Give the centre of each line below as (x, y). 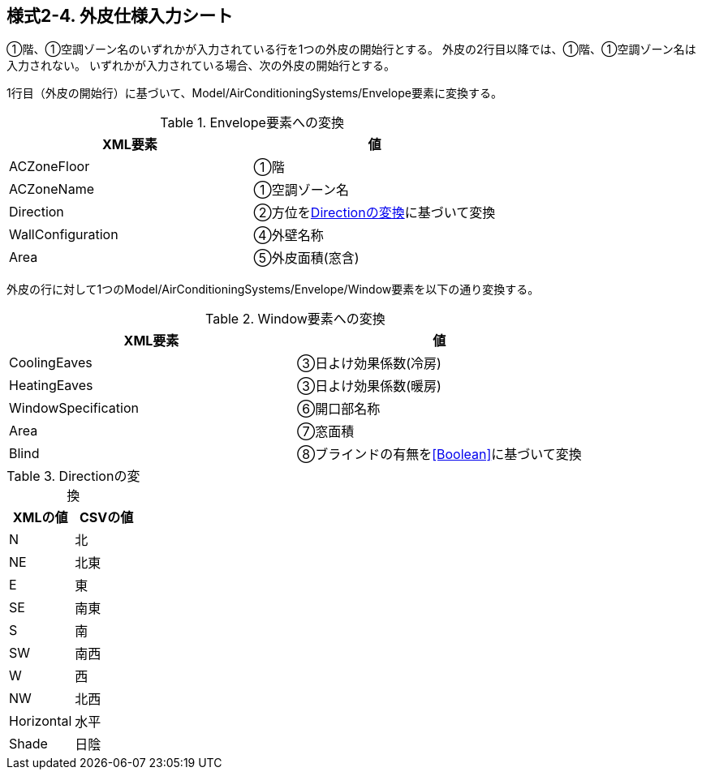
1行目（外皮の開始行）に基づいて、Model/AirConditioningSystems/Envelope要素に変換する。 (254, 93)
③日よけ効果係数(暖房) (369, 386)
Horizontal (41, 721)
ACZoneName (52, 189)
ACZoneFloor (50, 167)
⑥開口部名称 (338, 409)
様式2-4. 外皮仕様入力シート (120, 16)
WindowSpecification (74, 408)
